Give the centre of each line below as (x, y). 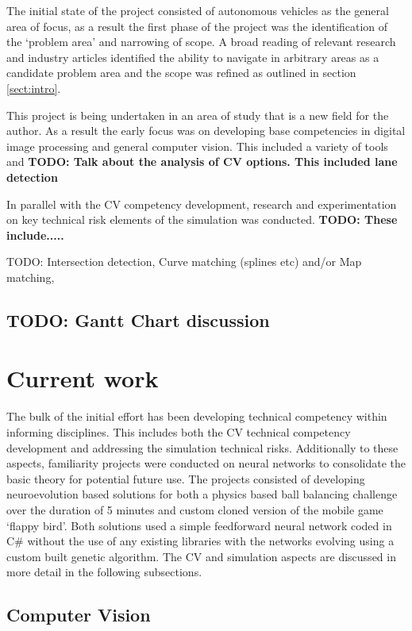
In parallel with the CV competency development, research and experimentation (202, 204)
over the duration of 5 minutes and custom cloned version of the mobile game (195, 509)
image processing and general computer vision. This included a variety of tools (197, 146)
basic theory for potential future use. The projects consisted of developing (186, 478)
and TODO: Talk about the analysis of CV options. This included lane (202, 162)
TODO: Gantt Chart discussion (138, 319)
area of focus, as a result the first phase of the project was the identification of (197, 26)
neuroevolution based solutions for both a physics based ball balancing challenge (202, 494)
